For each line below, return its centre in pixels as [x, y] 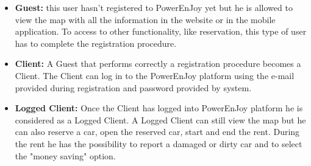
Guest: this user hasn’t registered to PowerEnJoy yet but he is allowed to [154, 7]
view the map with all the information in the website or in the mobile [145, 19]
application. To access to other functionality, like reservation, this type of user [161, 31]
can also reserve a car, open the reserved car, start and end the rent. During [157, 132]
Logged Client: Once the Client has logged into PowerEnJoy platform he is [159, 108]
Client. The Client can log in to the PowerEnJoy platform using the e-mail [155, 75]
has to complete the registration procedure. [96, 43]
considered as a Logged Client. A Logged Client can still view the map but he [160, 119]
